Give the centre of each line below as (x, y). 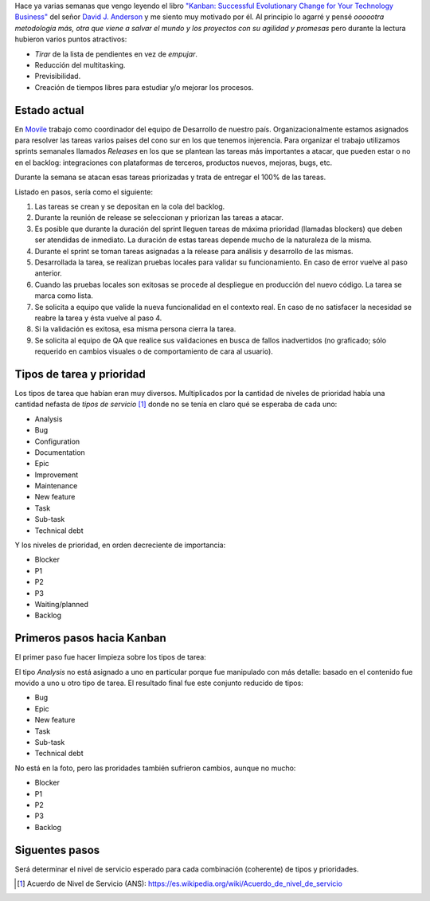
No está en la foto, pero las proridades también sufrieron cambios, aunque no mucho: (155, 768)
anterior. (49, 273)
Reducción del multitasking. (80, 65)
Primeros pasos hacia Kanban (90, 639)
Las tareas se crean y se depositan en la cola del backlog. (130, 206)
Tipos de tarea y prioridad (80, 374)
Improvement (57, 475)
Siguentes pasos (57, 850)
